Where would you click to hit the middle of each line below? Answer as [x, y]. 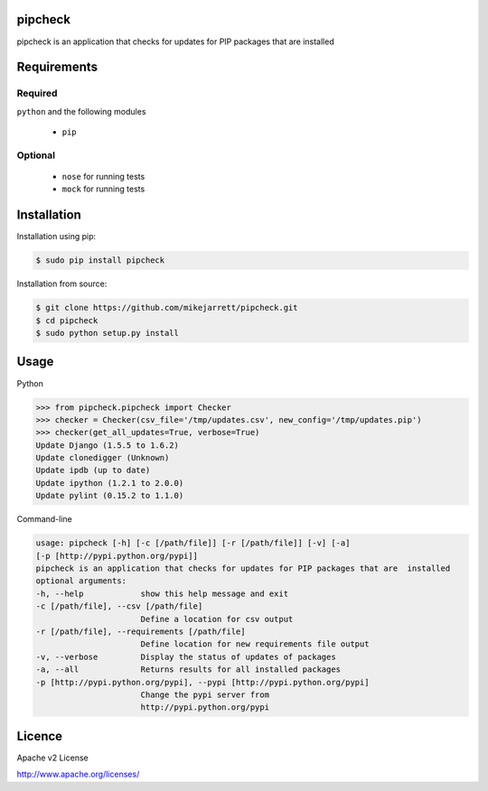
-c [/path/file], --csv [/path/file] [119, 606]
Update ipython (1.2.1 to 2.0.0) [110, 483]
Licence [40, 736]
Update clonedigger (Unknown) [103, 458]
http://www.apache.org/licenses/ [78, 774]
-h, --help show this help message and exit [162, 593]
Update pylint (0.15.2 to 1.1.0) [110, 496]
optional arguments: [81, 581]
